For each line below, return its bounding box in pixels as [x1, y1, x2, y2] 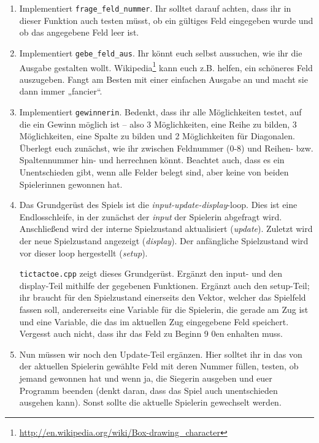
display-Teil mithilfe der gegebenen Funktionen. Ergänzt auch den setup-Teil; [19, 279, 310, 291]
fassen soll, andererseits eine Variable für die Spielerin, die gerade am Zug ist [19, 302, 309, 315]
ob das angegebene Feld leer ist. [19, 26, 139, 39]
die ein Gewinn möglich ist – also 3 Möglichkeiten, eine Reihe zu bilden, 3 [19, 117, 297, 130]
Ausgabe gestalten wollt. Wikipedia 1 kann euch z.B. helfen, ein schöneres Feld [19, 59, 313, 74]
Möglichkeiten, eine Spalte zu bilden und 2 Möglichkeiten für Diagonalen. [19, 129, 295, 142]
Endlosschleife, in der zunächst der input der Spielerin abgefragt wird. [19, 210, 282, 223]
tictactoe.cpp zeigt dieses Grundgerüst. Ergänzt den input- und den [19, 267, 282, 280]
